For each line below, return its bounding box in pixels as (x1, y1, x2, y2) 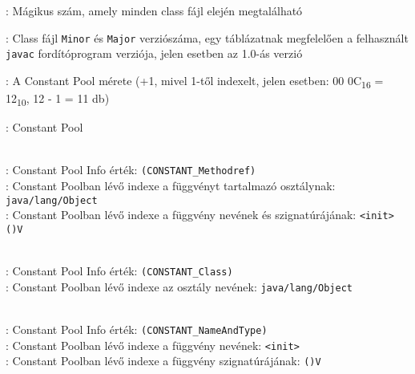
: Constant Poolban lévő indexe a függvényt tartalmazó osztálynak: (6, 177, 336, 193)
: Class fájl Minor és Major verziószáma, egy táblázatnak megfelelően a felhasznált (6, 29, 409, 46)
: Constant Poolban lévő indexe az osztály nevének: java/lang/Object (6, 278, 353, 295)
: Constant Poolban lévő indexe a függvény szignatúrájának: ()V (6, 352, 321, 369)
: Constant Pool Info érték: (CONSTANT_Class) (6, 262, 233, 279)
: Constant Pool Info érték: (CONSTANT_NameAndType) (6, 321, 268, 338)
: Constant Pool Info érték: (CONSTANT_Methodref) (6, 161, 256, 178)
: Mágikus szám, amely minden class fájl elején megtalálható (6, 2, 303, 18)
